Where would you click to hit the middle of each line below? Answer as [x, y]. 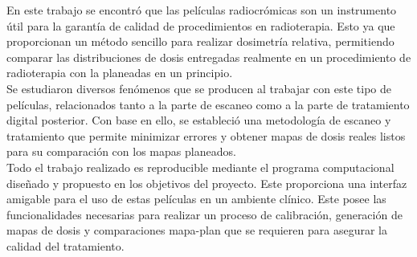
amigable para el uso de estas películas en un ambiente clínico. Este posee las [196, 199]
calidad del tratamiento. [65, 245]
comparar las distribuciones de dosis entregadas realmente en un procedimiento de [209, 57]
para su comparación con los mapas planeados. [121, 151]
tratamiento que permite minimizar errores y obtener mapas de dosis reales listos [206, 135]
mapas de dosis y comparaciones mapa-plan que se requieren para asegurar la [197, 230]
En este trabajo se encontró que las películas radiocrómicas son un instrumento [202, 10]
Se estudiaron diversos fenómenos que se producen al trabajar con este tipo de [199, 88]
